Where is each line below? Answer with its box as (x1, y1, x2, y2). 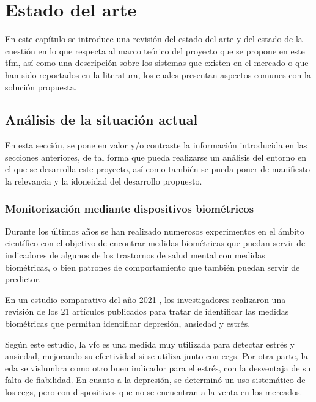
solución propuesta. (5, 80, 77, 93)
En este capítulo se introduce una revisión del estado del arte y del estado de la (5, 32, 303, 45)
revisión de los (5, 305, 58, 318)
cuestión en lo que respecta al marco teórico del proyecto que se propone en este (5, 44, 305, 57)
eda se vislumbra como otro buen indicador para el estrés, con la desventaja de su (5, 361, 311, 374)
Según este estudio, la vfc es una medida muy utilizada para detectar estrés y (5, 337, 295, 350)
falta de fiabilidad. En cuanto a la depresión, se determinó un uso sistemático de (5, 373, 306, 386)
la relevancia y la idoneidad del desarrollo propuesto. (5, 175, 202, 188)
